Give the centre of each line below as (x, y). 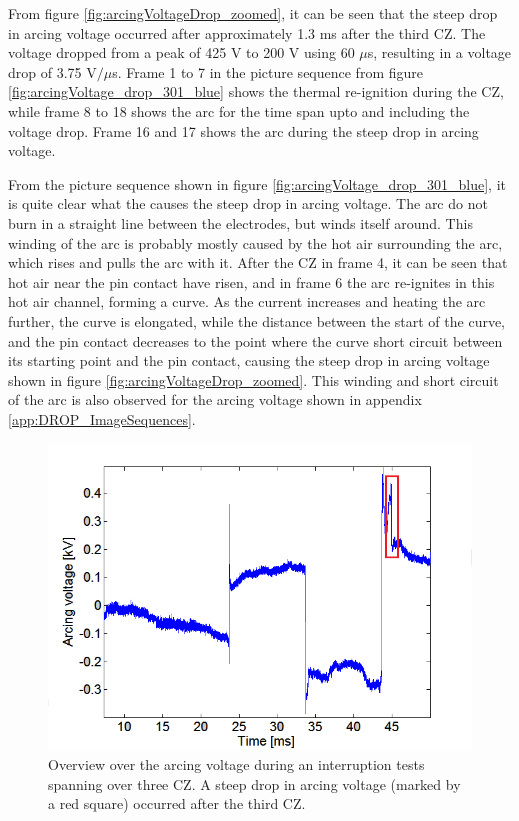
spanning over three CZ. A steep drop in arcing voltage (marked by (254, 783)
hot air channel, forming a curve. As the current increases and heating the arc (247, 301)
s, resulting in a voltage (439, 52)
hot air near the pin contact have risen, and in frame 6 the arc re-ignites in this (251, 281)
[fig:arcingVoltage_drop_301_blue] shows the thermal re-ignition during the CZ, (256, 91)
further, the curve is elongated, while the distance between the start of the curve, (257, 320)
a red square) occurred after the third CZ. (177, 803)
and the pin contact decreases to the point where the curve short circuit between (255, 340)
